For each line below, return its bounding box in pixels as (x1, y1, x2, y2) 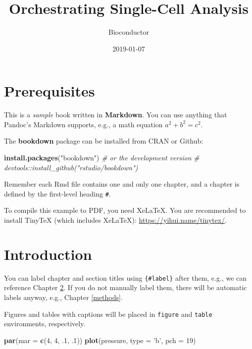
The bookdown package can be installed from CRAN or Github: (4, 136, 203, 146)
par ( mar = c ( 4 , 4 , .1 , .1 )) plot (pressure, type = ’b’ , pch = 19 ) (4, 335, 196, 345)
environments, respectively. (4, 318, 86, 329)
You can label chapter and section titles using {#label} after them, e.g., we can (4, 272, 247, 283)
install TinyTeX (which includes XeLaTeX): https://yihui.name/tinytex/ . (4, 215, 227, 225)
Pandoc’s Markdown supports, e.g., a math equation (4, 119, 163, 129)
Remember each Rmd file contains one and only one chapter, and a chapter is (4, 179, 240, 189)
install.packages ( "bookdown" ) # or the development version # (4, 152, 200, 163)
